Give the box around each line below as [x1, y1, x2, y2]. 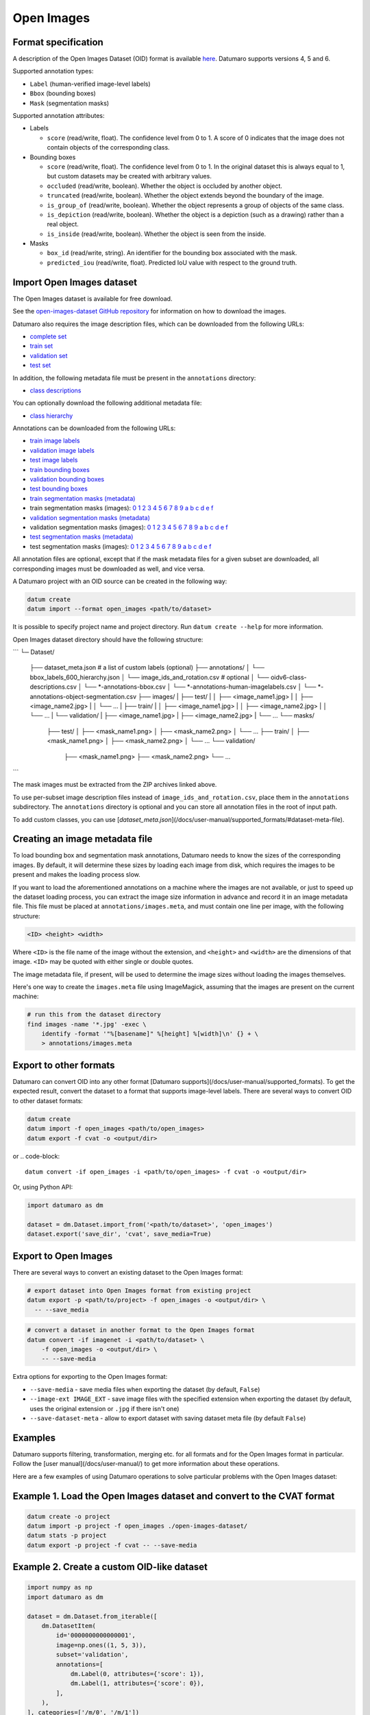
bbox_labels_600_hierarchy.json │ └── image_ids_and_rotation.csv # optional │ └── [29, 673, 270, 681]
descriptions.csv [29, 683, 77, 691]
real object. [47, 220, 79, 228]
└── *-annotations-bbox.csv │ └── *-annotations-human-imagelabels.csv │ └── [83, 683, 317, 691]
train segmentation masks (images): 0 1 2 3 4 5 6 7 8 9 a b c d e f [29, 504, 214, 512]
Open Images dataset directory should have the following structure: [12, 635, 203, 643]
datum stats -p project [27, 1532, 108, 1539]
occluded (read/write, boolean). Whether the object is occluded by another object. [47, 182, 282, 190]
